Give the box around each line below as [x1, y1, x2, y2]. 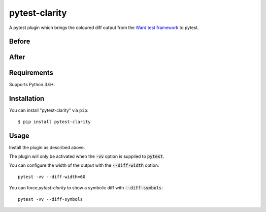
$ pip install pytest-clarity [18, 119, 91, 124]
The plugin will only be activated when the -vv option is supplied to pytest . [9, 153, 165, 159]
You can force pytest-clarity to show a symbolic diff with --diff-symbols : [9, 185, 163, 191]
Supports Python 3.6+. [9, 82, 55, 88]
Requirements [9, 69, 54, 77]
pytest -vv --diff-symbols [18, 196, 83, 202]
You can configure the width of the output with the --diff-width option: [9, 162, 160, 168]
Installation [9, 94, 44, 103]
